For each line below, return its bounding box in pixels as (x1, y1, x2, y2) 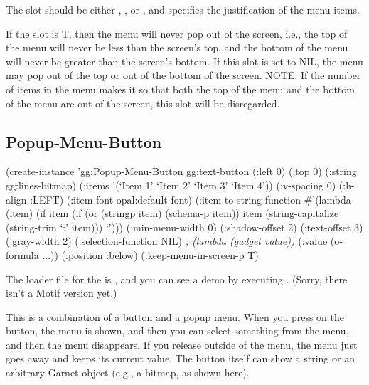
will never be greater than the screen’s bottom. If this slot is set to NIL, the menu (6, 53, 363, 68)
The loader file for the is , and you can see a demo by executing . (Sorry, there (6, 271, 348, 286)
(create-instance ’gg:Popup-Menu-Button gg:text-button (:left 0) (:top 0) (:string (6, 164, 357, 179)
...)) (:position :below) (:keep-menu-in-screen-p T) (42, 247, 259, 262)
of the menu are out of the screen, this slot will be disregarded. (6, 95, 280, 110)
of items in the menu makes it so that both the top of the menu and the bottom (6, 81, 355, 96)
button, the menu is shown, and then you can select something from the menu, (6, 323, 349, 338)
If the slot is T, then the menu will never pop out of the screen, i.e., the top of (6, 26, 348, 41)
